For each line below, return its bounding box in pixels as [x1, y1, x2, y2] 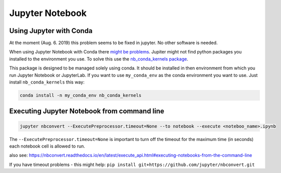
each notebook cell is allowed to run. [9, 143, 85, 149]
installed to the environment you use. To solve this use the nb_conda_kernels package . [9, 55, 188, 62]
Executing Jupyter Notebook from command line [9, 107, 165, 115]
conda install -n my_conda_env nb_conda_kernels [20, 92, 142, 98]
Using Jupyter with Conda [9, 26, 93, 35]
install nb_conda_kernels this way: [9, 79, 85, 85]
